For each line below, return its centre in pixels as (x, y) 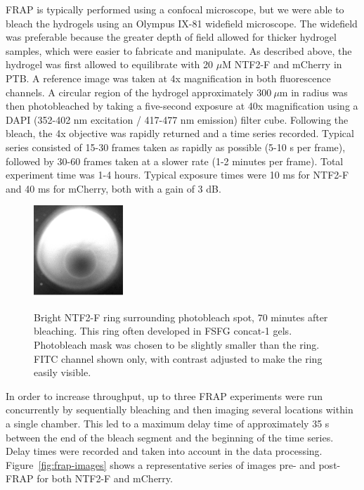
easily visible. (63, 372)
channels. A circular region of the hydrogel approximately (130, 92)
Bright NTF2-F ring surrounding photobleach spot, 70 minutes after (181, 317)
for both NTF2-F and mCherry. (105, 478)
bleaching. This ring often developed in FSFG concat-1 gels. (163, 331)
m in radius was (313, 92)
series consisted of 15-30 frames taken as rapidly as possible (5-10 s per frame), (176, 147)
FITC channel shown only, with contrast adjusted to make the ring (178, 358)
